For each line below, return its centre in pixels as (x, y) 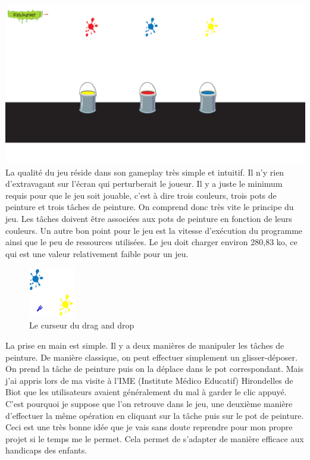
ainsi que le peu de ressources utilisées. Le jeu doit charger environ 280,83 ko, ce (151, 242)
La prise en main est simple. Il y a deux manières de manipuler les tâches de (145, 345)
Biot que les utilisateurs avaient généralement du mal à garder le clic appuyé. (146, 392)
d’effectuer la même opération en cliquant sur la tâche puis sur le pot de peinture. (155, 415)
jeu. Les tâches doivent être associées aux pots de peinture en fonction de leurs (149, 218)
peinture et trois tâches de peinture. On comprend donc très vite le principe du (150, 207)
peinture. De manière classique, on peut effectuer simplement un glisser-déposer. (151, 357)
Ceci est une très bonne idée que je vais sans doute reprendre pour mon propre (149, 427)
